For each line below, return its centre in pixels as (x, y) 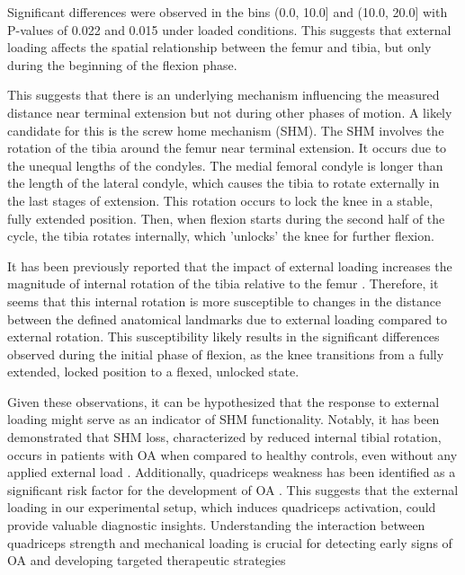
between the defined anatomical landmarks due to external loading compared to (228, 318)
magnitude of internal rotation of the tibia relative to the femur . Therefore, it (223, 283)
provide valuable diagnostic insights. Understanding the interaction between (216, 525)
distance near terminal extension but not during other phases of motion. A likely (230, 112)
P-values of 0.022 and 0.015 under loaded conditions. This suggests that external (229, 29)
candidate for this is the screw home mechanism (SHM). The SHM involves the (226, 130)
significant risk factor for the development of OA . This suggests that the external (233, 489)
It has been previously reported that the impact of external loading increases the (230, 265)
